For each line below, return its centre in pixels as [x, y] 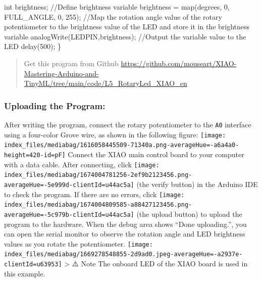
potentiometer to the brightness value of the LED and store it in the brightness [127, 27]
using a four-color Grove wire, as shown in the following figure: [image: [115, 134]
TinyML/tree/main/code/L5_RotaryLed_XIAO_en [106, 83]
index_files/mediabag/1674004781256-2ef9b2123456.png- [98, 175]
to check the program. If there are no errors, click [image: [94, 194]
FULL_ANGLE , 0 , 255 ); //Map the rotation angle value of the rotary [113, 16]
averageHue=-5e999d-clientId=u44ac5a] [69, 185]
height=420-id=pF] [35, 155]
